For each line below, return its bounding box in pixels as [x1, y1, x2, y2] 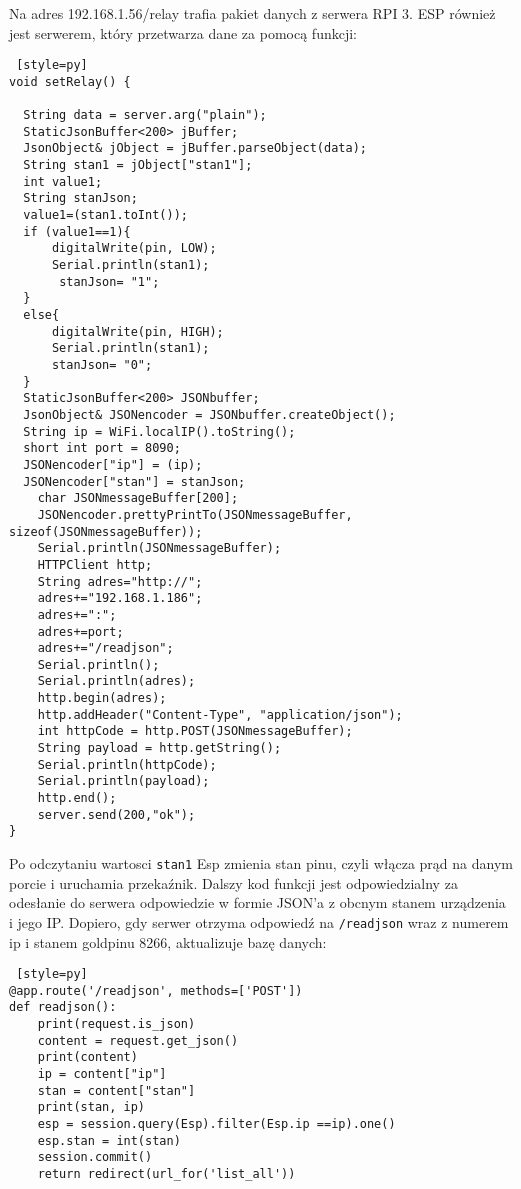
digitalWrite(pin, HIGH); [51, 324, 224, 339]
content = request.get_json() [37, 1033, 239, 1048]
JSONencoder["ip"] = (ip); [23, 457, 203, 472]
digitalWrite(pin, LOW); [51, 241, 217, 256]
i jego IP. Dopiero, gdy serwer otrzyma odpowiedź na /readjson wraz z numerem [9, 911, 509, 932]
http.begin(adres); [37, 691, 167, 706]
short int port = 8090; [23, 441, 181, 456]
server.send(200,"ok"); [37, 807, 196, 822]
